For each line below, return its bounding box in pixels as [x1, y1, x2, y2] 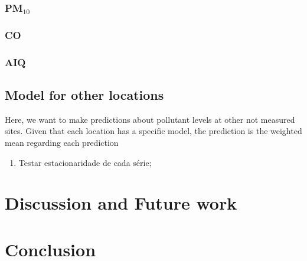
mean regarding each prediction [5, 136, 119, 148]
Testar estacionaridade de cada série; [18, 156, 152, 168]
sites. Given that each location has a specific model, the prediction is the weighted [5, 125, 302, 137]
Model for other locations [5, 85, 164, 103]
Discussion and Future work [5, 191, 237, 215]
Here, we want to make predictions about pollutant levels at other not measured [5, 113, 295, 125]
